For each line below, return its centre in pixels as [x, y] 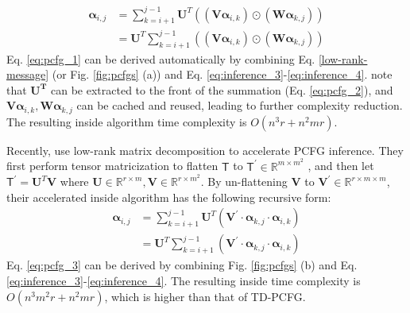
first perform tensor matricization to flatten [112, 166]
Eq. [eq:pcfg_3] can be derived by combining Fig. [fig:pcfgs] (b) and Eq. [182, 265]
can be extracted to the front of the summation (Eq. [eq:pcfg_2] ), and [222, 89]
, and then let [341, 166]
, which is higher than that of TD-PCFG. [205, 296]
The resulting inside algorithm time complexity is [127, 121]
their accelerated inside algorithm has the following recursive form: [169, 197]
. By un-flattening [244, 182]
